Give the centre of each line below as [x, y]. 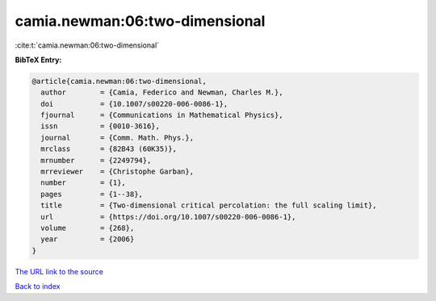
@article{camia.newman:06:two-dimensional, [119, 81]
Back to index [38, 286]
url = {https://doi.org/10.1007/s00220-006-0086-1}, [168, 217]
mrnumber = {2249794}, [96, 160]
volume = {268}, [88, 228]
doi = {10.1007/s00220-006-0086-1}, [134, 104]
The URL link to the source [59, 271]
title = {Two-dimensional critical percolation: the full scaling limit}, [209, 205]
